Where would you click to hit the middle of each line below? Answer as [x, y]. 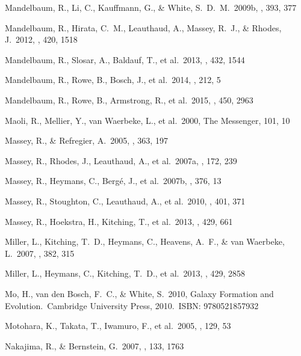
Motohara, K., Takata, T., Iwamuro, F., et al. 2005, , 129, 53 [118, 326]
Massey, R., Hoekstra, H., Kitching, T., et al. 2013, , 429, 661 [119, 221]
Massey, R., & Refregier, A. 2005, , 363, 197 [86, 140]
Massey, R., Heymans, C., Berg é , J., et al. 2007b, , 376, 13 [113, 181]
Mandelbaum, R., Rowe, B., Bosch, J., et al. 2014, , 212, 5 [113, 80]
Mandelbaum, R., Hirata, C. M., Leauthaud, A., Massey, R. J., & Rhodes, [143, 27]
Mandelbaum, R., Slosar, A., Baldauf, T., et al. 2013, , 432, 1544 [125, 59]
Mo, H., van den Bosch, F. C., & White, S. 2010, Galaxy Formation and [139, 293]
